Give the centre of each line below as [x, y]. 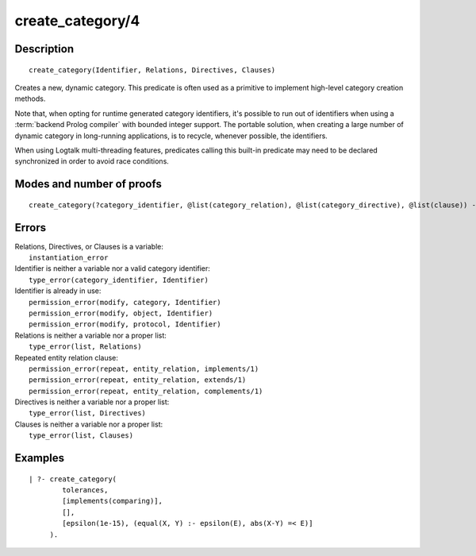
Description [44, 49]
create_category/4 [77, 21]
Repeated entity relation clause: [67, 357]
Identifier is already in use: [58, 291]
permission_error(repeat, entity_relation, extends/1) [138, 380]
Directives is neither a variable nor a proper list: [92, 402]
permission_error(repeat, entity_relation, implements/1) [144, 369]
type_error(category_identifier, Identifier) [119, 280]
